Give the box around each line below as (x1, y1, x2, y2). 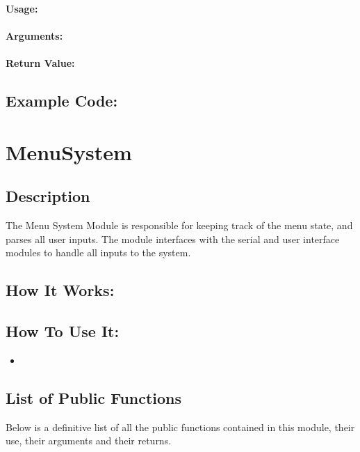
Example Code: (6, 90, 118, 111)
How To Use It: (6, 320, 120, 342)
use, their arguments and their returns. (6, 433, 172, 448)
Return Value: (6, 56, 75, 70)
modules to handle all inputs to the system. (6, 245, 191, 260)
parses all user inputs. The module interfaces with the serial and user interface (6, 231, 340, 246)
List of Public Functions (6, 387, 182, 408)
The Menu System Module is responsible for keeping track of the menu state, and (6, 218, 353, 233)
